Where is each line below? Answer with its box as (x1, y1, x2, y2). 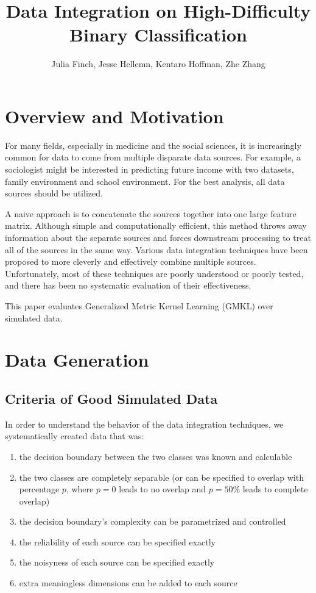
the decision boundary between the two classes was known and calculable (19, 450, 292, 462)
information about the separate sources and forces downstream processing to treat (5, 231, 311, 243)
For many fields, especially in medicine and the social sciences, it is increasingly (5, 138, 301, 151)
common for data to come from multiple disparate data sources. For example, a (5, 151, 301, 164)
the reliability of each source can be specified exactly (19, 535, 216, 548)
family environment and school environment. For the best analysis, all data (5, 174, 285, 187)
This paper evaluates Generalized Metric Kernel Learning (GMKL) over (5, 299, 273, 312)
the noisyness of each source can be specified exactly (19, 556, 215, 569)
